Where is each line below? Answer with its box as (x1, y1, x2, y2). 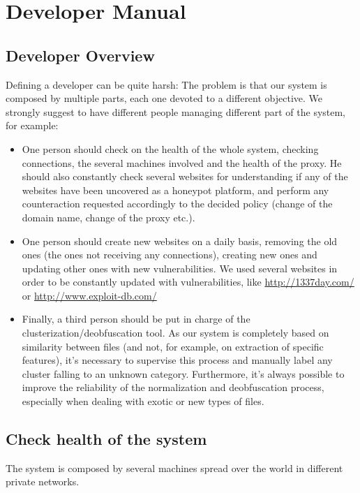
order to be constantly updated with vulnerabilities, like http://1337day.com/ (22, 274, 354, 289)
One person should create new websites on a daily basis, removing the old (22, 233, 338, 248)
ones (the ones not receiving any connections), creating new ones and (22, 247, 317, 262)
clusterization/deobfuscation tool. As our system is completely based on (22, 325, 329, 340)
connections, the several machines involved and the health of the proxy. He (22, 155, 342, 170)
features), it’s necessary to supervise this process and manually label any (22, 353, 333, 367)
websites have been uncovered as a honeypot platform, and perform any (22, 182, 329, 197)
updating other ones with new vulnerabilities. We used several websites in (22, 260, 338, 275)
